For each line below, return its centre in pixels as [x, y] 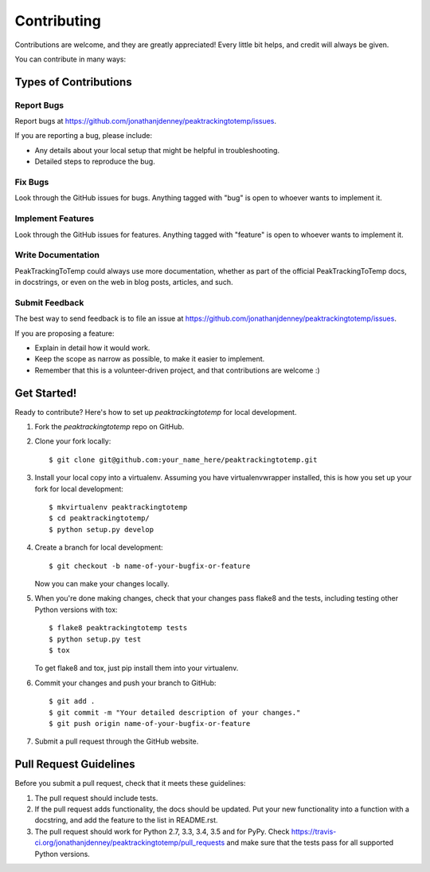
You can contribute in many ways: [70, 59]
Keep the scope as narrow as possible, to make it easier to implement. [150, 359]
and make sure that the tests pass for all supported [310, 842]
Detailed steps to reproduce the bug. [95, 162]
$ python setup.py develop [102, 529]
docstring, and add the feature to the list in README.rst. [126, 820]
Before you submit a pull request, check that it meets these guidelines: [130, 783]
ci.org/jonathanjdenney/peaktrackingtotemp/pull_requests [130, 842]
